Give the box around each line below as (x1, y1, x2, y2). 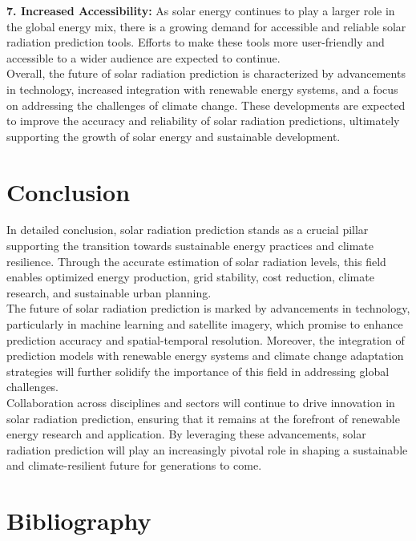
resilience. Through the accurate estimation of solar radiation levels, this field (6, 252, 386, 269)
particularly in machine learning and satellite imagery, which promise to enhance (6, 316, 403, 333)
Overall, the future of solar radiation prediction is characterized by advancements (6, 65, 406, 82)
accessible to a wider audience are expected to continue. (6, 49, 281, 66)
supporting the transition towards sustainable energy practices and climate (6, 237, 374, 254)
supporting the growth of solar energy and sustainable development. (6, 127, 341, 144)
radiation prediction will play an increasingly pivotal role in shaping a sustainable (6, 441, 408, 458)
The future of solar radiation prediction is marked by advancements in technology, (6, 300, 410, 317)
